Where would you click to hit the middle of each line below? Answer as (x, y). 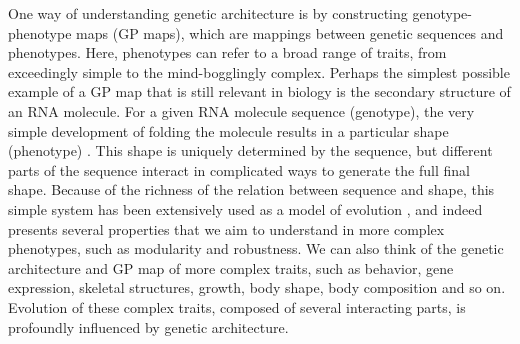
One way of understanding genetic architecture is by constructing (208, 13)
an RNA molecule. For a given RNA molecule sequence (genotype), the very (241, 110)
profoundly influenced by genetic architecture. (148, 326)
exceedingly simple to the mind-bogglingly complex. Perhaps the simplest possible (259, 71)
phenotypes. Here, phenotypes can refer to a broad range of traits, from (227, 52)
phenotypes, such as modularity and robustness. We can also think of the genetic (256, 248)
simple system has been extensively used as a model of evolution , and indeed (245, 208)
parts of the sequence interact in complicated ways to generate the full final (239, 169)
